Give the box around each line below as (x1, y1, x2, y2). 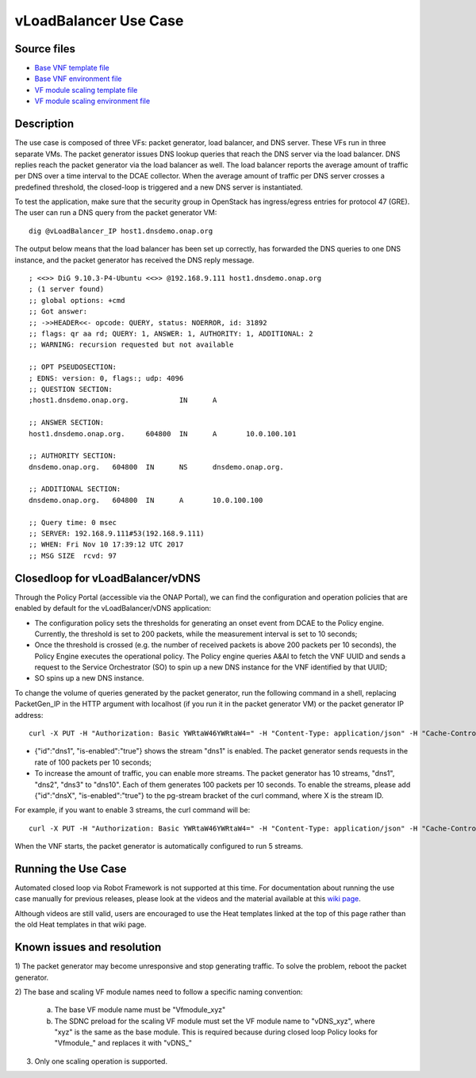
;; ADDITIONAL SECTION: (29, 485, 121, 493)
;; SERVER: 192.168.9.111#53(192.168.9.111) (29, 529, 205, 539)
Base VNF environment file (34, 74, 122, 83)
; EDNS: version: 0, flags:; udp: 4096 (29, 374, 184, 382)
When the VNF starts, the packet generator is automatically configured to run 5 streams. (14, 842, 303, 851)
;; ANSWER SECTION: (29, 418, 105, 428)
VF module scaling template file (34, 85, 138, 94)
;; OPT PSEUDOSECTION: (29, 363, 117, 372)
